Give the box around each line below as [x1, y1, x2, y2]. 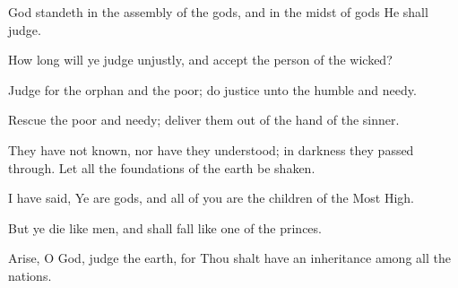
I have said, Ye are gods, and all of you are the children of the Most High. [8, 188, 415, 207]
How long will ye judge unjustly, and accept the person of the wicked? [8, 50, 393, 69]
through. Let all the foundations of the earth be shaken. [8, 158, 315, 177]
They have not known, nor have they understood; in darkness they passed [8, 140, 414, 159]
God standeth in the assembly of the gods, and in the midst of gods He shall [8, 3, 428, 21]
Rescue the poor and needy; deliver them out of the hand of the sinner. [8, 110, 400, 129]
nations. [8, 266, 52, 284]
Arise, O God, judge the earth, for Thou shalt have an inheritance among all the [8, 249, 451, 267]
